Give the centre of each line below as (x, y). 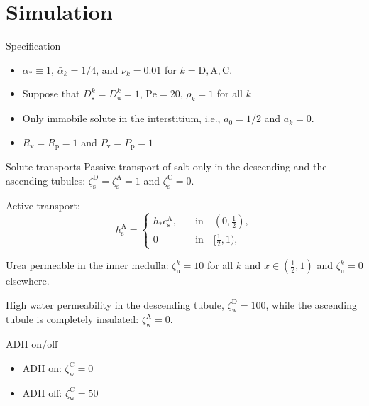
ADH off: (42, 392)
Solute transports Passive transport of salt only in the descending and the (166, 166)
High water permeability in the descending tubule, (115, 304)
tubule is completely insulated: (72, 319)
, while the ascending (311, 304)
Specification (33, 46)
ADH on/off (32, 344)
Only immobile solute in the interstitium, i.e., (121, 118)
